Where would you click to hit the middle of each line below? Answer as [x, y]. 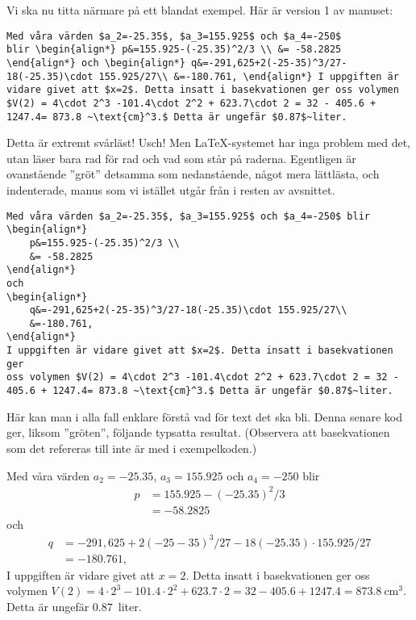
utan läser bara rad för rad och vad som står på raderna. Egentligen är [181, 158]
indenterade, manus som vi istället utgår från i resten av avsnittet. [171, 189]
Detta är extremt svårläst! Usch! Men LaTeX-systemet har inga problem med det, [209, 142]
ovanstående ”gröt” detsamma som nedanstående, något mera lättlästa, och [193, 174]
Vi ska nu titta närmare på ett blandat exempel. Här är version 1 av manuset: [200, 10]
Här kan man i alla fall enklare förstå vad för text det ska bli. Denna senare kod [205, 416]
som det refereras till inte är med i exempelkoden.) [132, 448]
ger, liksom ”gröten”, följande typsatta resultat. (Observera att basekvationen [198, 432]
